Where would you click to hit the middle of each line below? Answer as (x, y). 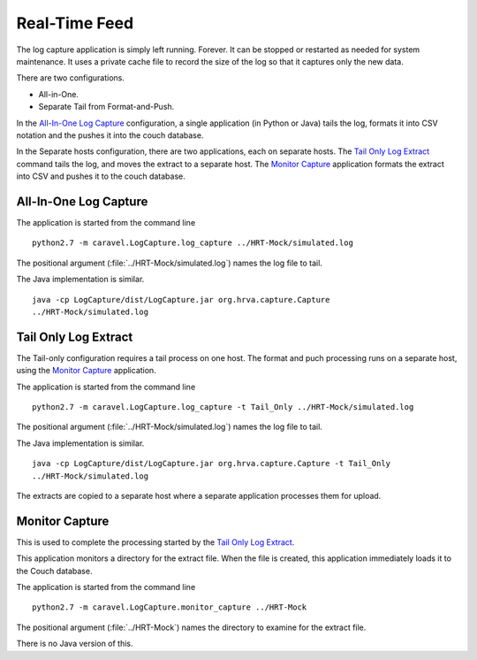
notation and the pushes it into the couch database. (110, 135)
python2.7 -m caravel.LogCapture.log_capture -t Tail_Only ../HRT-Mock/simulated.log (223, 407)
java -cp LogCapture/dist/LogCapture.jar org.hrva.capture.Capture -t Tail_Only (212, 464)
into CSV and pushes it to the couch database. (101, 176)
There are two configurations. (71, 78)
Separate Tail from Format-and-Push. (106, 107)
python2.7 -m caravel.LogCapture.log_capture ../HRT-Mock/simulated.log (193, 243)
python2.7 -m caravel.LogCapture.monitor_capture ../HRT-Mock (170, 607)
